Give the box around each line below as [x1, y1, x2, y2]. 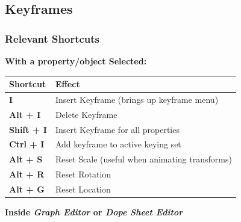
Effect [55, 78, 80, 90]
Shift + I [9, 123, 47, 135]
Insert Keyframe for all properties [55, 123, 180, 135]
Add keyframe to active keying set [55, 138, 181, 150]
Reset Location [55, 183, 111, 195]
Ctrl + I [9, 138, 45, 150]
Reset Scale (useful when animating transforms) [55, 153, 232, 165]
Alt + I [9, 108, 41, 120]
